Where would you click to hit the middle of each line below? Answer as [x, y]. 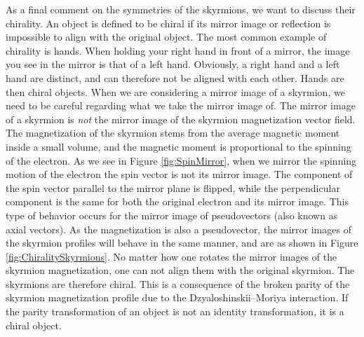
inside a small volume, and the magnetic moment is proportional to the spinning [178, 146]
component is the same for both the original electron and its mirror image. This [177, 201]
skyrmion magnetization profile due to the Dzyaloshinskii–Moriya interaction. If [177, 297]
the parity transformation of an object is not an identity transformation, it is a [175, 311]
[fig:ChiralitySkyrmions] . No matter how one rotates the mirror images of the [171, 256]
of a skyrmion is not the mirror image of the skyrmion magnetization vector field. [181, 119]
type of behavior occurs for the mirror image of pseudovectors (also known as [172, 215]
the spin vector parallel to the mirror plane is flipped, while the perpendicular [173, 187]
